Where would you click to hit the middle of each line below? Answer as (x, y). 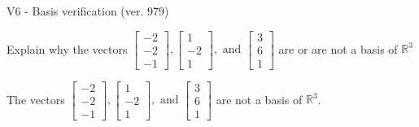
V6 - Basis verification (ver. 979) (88, 11)
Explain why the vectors (67, 48)
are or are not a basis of (338, 48)
